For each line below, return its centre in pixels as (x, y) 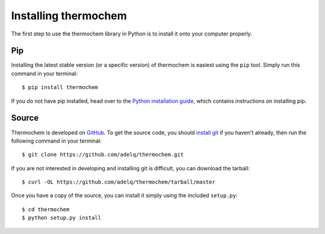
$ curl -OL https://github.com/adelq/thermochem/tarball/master (119, 182)
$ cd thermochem (46, 209)
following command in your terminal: (56, 141)
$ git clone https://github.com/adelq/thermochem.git (103, 155)
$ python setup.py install (62, 218)
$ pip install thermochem (60, 88)
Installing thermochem (69, 16)
